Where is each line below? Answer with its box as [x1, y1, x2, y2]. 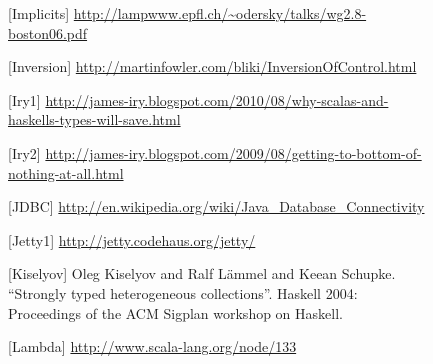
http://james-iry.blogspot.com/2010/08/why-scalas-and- [45, 89, 389, 110]
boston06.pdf [8, 22, 88, 43]
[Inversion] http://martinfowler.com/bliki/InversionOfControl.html [8, 56, 417, 77]
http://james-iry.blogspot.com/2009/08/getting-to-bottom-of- [45, 142, 422, 163]
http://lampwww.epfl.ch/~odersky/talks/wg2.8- [73, 3, 367, 23]
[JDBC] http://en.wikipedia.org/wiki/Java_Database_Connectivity [8, 196, 425, 217]
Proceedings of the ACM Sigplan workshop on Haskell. [8, 302, 343, 323]
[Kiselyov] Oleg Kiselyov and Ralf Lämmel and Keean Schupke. [8, 263, 396, 284]
